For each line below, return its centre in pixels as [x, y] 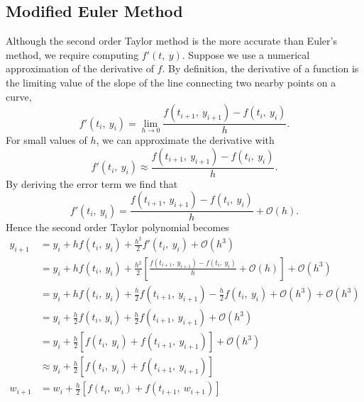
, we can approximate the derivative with [185, 140]
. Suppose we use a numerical [246, 54]
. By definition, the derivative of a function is [260, 68]
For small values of [46, 140]
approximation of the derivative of [80, 68]
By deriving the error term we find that [92, 183]
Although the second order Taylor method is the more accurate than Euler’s [171, 41]
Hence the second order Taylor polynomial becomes [117, 227]
